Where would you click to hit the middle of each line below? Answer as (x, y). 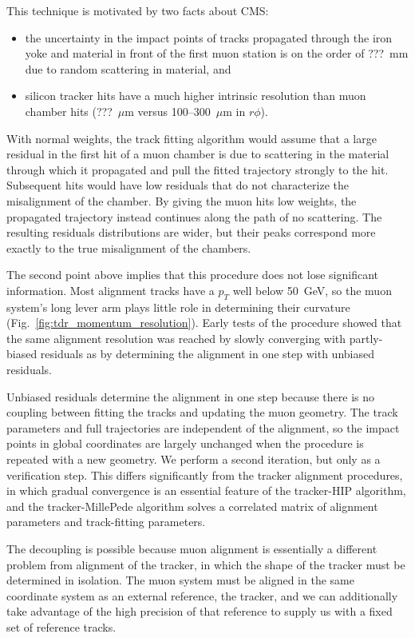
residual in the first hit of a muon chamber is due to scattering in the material (198, 154)
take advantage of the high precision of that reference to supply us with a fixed (200, 611)
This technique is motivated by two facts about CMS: (138, 10)
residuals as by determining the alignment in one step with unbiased (207, 354)
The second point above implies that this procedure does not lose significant (193, 275)
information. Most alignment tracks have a (111, 290)
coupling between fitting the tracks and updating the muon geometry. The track (202, 412)
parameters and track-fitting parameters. (106, 522)
